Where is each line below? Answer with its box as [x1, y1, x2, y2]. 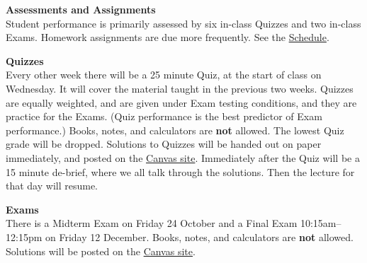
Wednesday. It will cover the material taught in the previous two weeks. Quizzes [6, 81, 354, 95]
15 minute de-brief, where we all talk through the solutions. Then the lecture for [6, 164, 355, 179]
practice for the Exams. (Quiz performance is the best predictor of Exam [6, 109, 322, 124]
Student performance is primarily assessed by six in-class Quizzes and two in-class [6, 16, 361, 30]
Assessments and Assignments [6, 2, 156, 16]
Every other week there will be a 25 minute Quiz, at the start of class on [6, 67, 322, 82]
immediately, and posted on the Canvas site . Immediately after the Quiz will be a [6, 150, 360, 165]
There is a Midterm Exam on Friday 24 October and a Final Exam [6, 216, 298, 230]
